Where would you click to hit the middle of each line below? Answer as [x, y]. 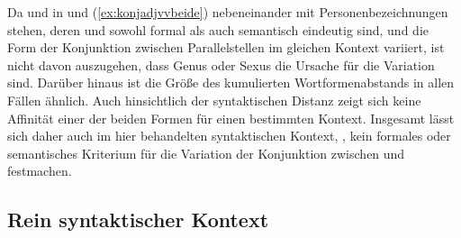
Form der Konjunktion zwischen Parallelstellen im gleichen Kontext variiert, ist [226, 47]
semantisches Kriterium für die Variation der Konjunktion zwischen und [206, 153]
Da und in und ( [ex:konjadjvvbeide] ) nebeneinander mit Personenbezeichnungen [228, 12]
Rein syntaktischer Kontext [138, 220]
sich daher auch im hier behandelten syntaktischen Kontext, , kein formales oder [229, 136]
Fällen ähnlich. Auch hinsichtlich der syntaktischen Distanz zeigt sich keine [214, 100]
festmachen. [40, 171]
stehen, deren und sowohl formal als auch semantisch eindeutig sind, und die [218, 29]
